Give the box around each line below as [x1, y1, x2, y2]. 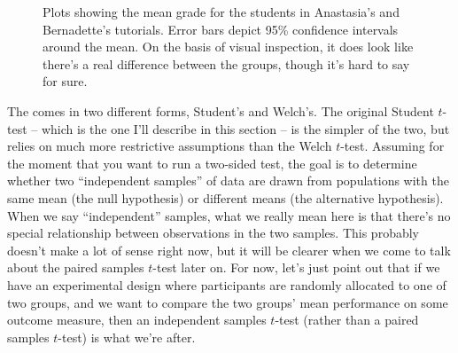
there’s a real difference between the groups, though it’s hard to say [43, 54, 410, 73]
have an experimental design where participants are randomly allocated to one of [7, 275, 446, 294]
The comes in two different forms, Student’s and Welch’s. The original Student [7, 101, 434, 120]
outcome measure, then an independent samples [7, 310, 267, 329]
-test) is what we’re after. [58, 327, 196, 346]
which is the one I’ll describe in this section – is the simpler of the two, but [41, 119, 450, 137]
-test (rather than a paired [275, 310, 419, 329]
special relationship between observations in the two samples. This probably [7, 224, 419, 242]
